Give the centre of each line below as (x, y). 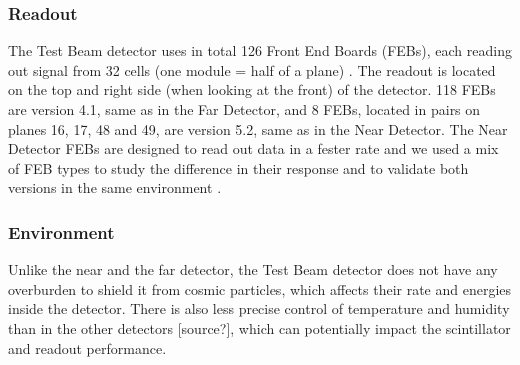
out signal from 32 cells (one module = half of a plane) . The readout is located (252, 69)
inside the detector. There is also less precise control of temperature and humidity (259, 308)
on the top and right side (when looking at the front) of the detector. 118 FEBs (252, 89)
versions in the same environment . (115, 187)
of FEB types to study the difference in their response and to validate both (238, 167)
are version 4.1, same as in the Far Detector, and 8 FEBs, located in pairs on (244, 109)
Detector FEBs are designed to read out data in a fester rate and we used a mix (253, 148)
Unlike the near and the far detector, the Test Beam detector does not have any (253, 269)
